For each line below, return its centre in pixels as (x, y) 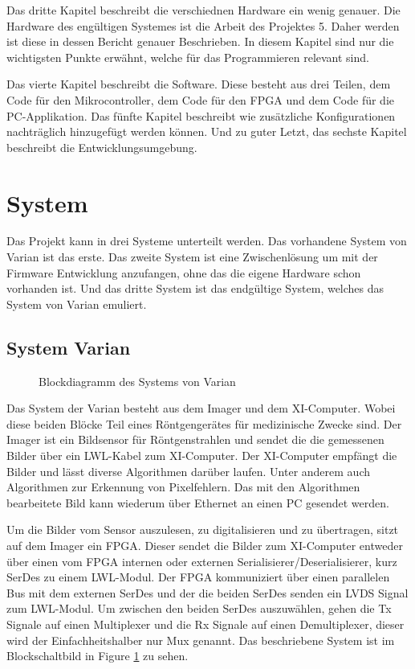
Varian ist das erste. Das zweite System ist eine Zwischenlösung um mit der (192, 257)
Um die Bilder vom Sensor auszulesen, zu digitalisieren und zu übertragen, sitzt (203, 529)
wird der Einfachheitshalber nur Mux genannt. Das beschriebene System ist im (201, 640)
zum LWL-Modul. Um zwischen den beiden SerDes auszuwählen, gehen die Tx (199, 608)
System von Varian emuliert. (77, 304)
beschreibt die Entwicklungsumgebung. (102, 147)
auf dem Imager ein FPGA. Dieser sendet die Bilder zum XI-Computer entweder (205, 545)
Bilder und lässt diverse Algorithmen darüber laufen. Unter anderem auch (189, 471)
